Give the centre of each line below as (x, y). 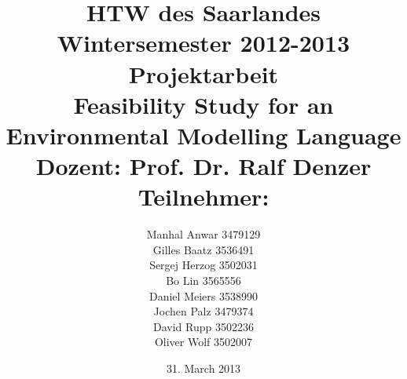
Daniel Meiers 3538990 (203, 295)
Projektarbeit (203, 73)
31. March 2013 (203, 368)
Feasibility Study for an (203, 104)
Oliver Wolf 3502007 (203, 342)
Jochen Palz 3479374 (203, 311)
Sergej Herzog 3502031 (203, 265)
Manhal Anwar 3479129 (203, 234)
